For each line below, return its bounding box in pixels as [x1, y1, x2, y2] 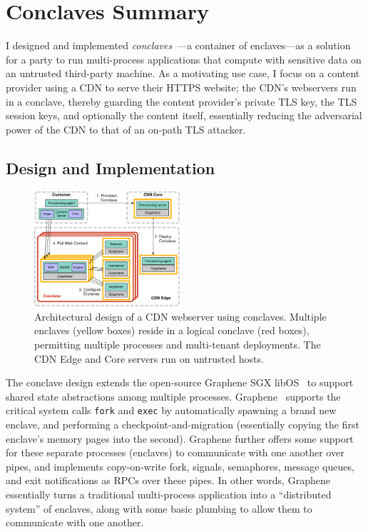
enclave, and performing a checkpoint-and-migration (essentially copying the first [6, 417, 359, 432]
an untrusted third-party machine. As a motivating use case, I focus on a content [6, 66, 360, 81]
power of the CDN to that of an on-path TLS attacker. [6, 121, 246, 136]
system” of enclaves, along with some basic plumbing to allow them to [6, 501, 312, 516]
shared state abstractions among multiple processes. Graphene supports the [6, 388, 341, 403]
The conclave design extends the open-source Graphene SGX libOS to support [6, 375, 354, 390]
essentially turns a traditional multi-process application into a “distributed [6, 487, 332, 502]
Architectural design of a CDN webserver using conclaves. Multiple [34, 308, 327, 323]
